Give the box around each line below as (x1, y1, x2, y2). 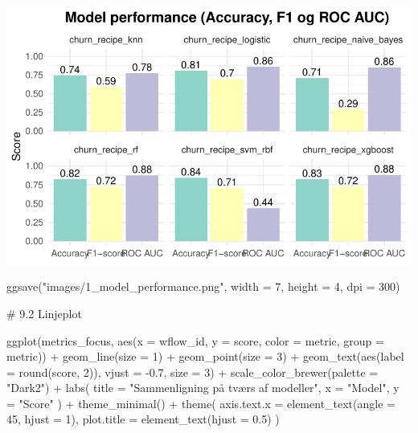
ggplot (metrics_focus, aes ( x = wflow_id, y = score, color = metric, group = (6, 332, 384, 349)
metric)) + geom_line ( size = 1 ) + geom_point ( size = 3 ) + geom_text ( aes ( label (6, 348, 404, 365)
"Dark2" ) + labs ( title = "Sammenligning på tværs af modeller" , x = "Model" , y (6, 379, 400, 396)
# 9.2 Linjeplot (6, 304, 82, 321)
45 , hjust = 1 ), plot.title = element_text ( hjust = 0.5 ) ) (6, 411, 280, 427)
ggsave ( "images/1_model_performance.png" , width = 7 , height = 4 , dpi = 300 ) (6, 278, 400, 295)
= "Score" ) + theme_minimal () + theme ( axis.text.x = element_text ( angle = (6, 394, 395, 411)
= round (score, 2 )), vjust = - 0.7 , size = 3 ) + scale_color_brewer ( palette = (6, 363, 379, 380)
